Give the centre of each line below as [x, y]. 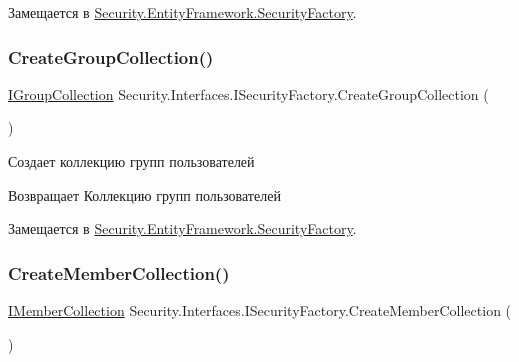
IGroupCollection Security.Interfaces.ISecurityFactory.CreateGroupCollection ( [248, 93]
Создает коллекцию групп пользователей [131, 161]
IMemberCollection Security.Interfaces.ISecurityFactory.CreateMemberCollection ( [260, 310]
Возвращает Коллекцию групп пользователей [144, 194]
